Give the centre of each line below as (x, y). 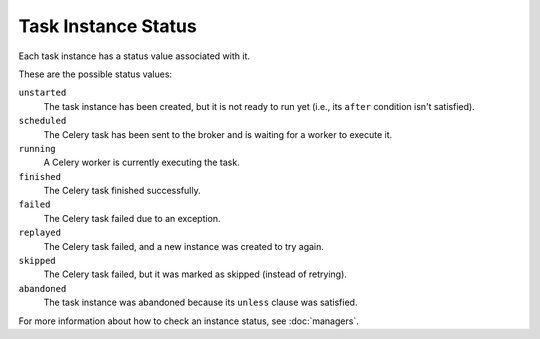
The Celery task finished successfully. (122, 191)
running (37, 148)
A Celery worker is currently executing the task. (141, 162)
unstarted (42, 93)
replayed (40, 233)
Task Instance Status (107, 26)
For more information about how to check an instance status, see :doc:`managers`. (188, 321)
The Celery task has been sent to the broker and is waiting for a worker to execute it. (218, 134)
